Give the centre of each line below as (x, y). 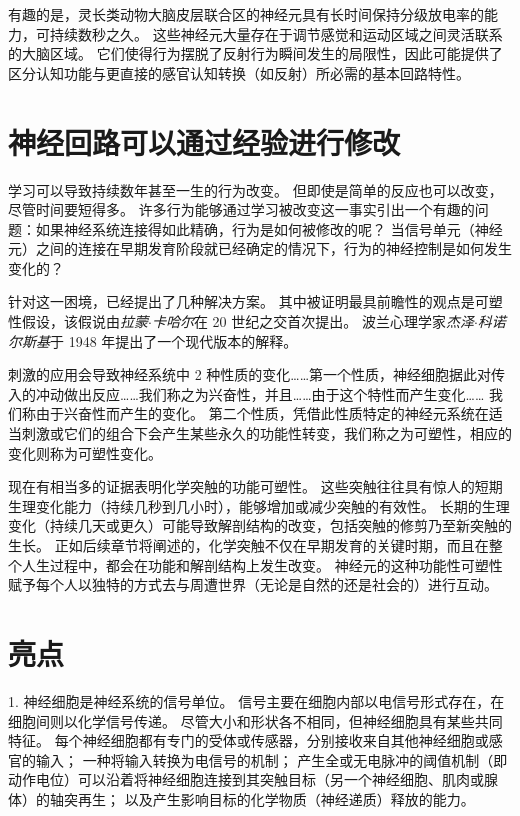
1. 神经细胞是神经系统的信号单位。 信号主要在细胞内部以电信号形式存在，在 (256, 700)
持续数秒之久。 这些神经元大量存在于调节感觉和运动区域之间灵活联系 (276, 33)
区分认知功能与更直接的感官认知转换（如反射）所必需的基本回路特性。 (239, 72)
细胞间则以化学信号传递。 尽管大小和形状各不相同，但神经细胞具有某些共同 (255, 720)
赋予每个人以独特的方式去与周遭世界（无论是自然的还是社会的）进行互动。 (253, 584)
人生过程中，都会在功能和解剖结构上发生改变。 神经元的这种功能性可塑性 (262, 564)
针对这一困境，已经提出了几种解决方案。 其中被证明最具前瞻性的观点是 (241, 301)
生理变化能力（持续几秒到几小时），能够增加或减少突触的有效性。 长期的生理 (259, 505)
